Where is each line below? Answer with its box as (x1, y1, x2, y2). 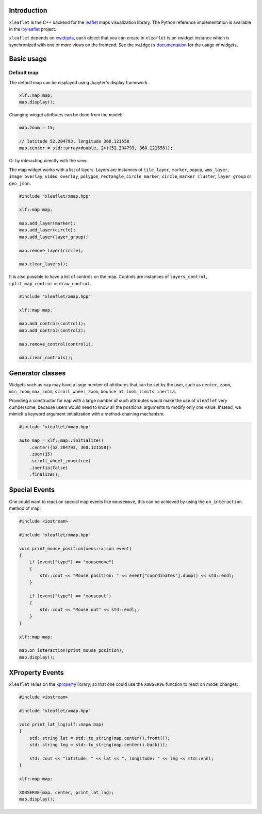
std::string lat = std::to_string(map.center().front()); (29, 735, 170, 741)
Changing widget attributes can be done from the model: (9, 112, 123, 118)
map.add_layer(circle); (19, 227, 76, 233)
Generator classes (9, 369, 66, 377)
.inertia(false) (29, 465, 68, 470)
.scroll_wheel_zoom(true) (29, 458, 91, 464)
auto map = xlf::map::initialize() (19, 438, 104, 443)
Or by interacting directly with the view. (9, 158, 87, 164)
